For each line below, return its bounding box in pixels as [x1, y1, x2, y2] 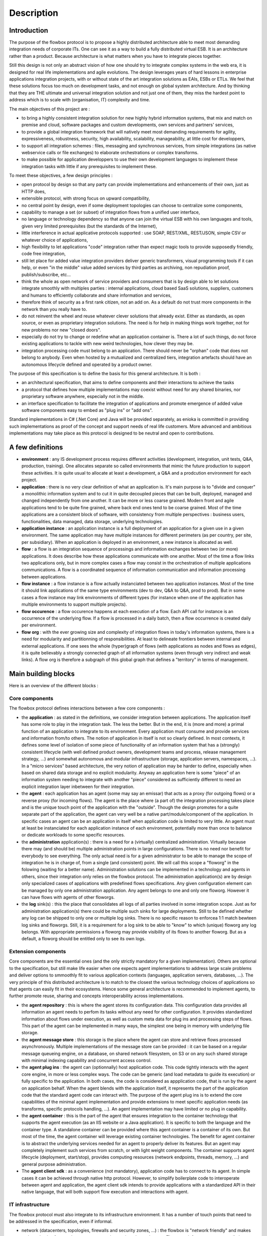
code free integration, [21, 251, 66, 257]
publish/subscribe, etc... [21, 271, 71, 277]
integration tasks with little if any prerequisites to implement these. [21, 163, 157, 169]
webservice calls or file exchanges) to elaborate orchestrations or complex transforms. [21, 149, 199, 155]
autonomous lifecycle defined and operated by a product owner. [21, 361, 153, 367]
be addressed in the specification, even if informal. [9, 1218, 113, 1224]
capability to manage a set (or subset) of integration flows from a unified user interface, [21, 209, 200, 215]
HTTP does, [21, 188, 46, 194]
